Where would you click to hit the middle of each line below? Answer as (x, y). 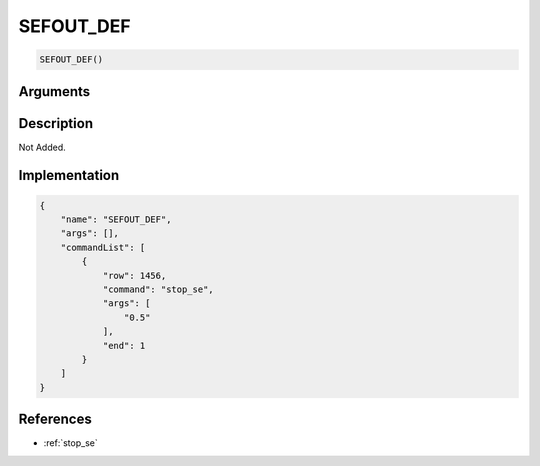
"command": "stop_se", (158, 289)
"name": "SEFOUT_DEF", (116, 219)
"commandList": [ (103, 247)
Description (56, 123)
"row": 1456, (134, 275)
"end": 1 (124, 345)
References (55, 419)
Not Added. (42, 147)
